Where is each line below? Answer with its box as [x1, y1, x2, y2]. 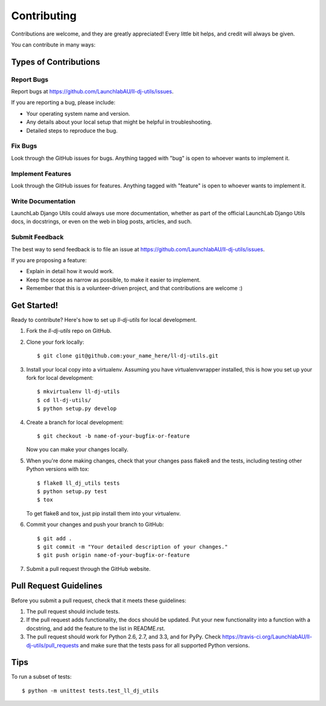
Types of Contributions [11, 57, 100, 67]
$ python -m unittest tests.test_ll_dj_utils [22, 687, 159, 694]
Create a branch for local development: [26, 418, 124, 426]
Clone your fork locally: [26, 338, 85, 345]
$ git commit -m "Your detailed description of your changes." [37, 543, 228, 550]
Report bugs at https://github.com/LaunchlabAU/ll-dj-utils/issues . [11, 88, 174, 95]
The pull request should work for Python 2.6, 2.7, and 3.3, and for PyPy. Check [26, 633, 222, 640]
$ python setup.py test [37, 488, 107, 494]
